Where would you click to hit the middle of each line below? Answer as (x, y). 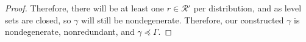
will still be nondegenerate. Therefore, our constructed (183, 19)
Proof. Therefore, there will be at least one (85, 8)
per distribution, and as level (247, 8)
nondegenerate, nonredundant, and (70, 31)
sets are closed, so (38, 19)
